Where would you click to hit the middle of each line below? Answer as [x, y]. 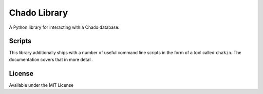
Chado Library [38, 13]
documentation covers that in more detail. [51, 59]
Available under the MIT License [41, 85]
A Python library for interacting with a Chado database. [64, 27]
